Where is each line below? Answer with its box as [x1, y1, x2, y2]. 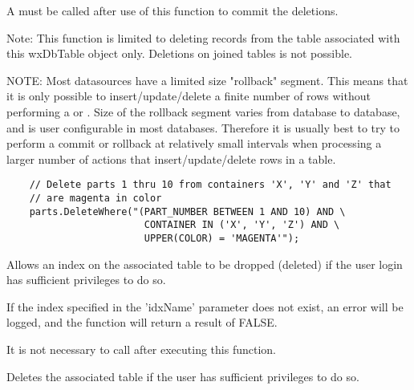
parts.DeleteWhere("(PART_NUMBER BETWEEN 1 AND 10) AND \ [29, 205, 346, 217]
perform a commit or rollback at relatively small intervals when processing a [6, 135, 382, 152]
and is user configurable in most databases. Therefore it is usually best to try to [6, 119, 400, 136]
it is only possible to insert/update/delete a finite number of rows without [6, 87, 371, 104]
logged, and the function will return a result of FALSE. [6, 314, 278, 331]
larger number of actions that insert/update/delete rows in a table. [6, 150, 336, 167]
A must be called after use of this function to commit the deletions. [6, 2, 339, 18]
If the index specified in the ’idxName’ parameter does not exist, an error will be [6, 298, 404, 315]
